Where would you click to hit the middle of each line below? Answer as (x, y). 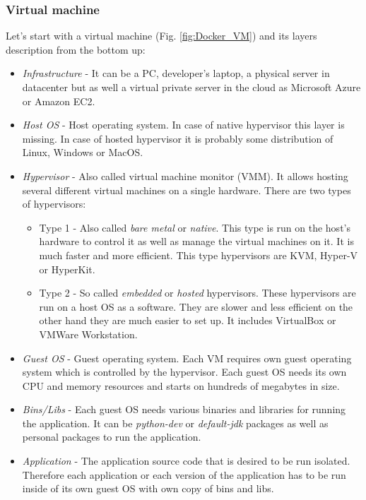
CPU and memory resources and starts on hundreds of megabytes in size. (181, 385)
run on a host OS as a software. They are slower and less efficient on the (196, 306)
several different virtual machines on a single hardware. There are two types (187, 190)
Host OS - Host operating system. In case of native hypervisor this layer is (183, 125)
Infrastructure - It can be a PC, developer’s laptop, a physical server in (176, 73)
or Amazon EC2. (59, 101)
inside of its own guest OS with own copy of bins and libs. (148, 488)
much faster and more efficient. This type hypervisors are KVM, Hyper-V (199, 255)
